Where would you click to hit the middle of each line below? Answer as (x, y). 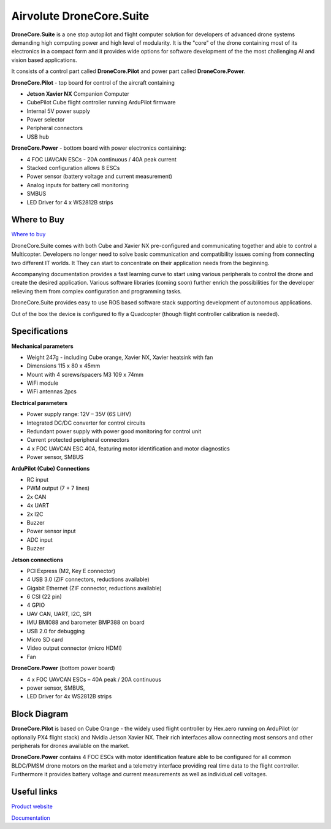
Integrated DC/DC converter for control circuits (86, 423)
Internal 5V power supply (58, 111)
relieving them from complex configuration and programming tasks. (97, 291)
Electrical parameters (39, 403)
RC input (38, 479)
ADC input (40, 539)
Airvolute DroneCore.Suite (80, 16)
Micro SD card (45, 640)
